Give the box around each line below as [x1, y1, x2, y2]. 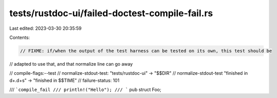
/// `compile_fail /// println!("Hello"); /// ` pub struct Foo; [9, 86, 162, 93]
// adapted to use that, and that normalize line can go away [9, 61, 133, 67]
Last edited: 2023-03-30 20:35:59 [9, 25, 82, 31]
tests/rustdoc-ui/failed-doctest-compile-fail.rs [9, 8, 213, 19]
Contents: [9, 34, 30, 40]
